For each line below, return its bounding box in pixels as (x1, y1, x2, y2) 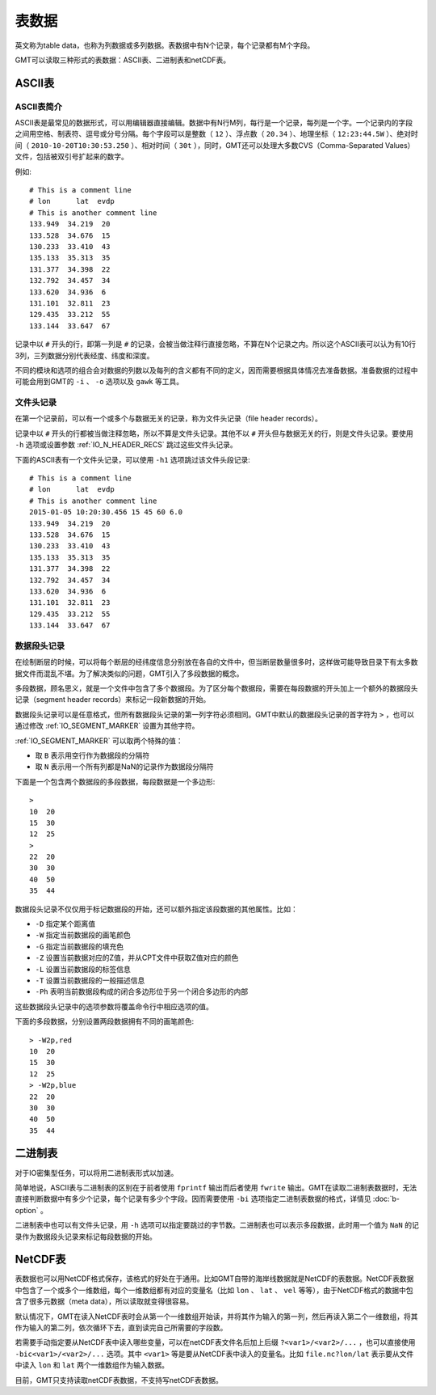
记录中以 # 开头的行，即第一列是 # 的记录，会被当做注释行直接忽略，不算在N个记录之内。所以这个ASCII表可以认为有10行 (15, 340, 417, 349)
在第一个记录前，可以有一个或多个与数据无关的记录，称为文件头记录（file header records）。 (15, 413, 323, 424)
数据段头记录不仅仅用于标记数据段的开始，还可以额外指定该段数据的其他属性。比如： (15, 904, 298, 914)
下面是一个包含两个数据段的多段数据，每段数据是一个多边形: (15, 776, 216, 786)
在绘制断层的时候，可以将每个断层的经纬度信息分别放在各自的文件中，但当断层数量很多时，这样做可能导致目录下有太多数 (15, 657, 418, 667)
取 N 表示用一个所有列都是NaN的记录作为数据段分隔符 (35, 762, 214, 771)
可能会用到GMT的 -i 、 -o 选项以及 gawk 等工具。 (15, 377, 184, 387)
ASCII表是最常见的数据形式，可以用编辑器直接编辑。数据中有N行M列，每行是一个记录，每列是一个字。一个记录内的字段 (15, 118, 413, 128)
